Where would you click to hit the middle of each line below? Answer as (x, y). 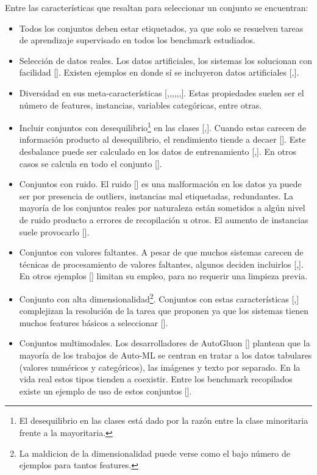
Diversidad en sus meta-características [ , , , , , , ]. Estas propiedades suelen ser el (162, 92)
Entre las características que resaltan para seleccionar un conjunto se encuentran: (157, 7)
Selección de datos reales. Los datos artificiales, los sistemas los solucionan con (166, 60)
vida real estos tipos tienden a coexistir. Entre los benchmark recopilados (156, 379)
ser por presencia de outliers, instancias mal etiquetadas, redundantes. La (156, 195)
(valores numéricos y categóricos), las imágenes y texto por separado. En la (160, 367)
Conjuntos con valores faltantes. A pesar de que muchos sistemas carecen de (161, 252)
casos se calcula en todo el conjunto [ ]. (91, 163)
